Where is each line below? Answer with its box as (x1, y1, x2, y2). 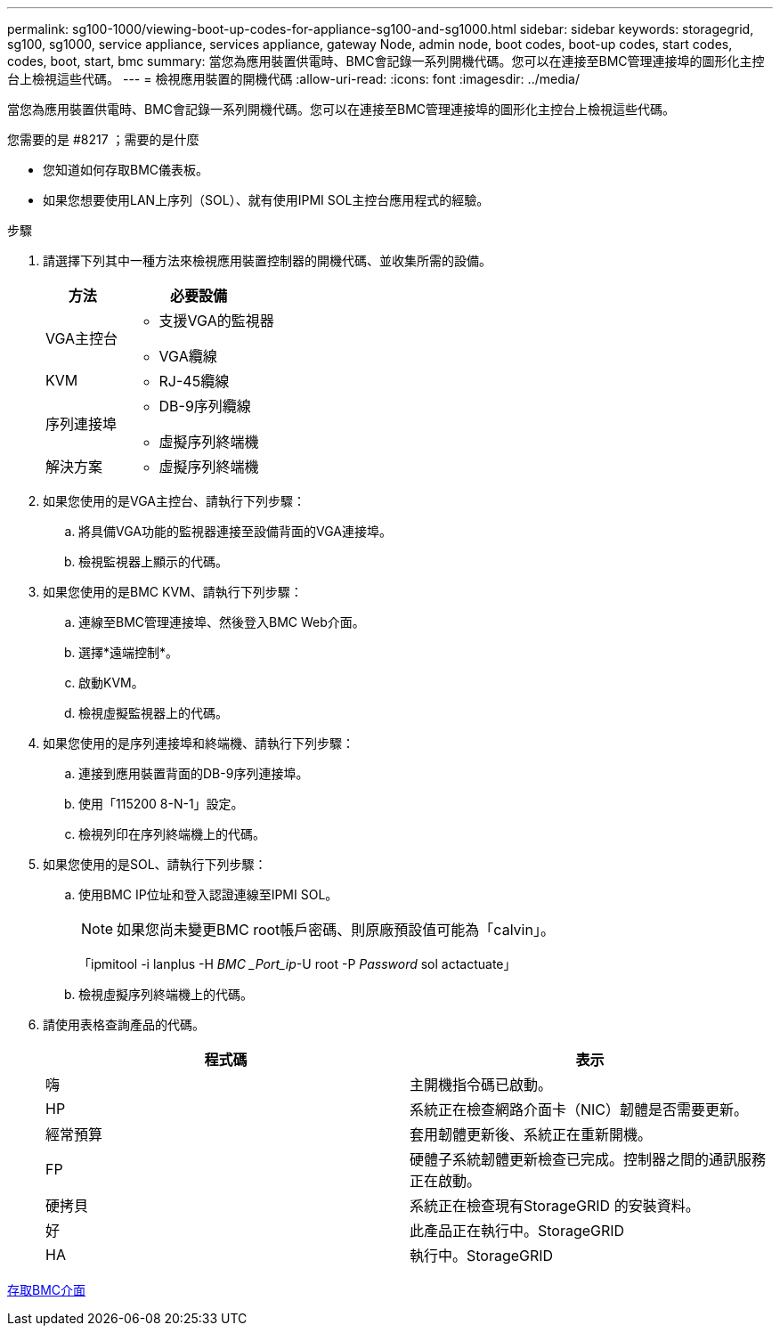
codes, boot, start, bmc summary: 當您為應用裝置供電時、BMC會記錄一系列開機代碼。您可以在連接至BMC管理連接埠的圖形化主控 (7, 53, 765, 69)
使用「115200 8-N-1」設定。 (78, 796, 244, 811)
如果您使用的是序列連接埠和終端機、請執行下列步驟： (43, 736, 354, 751)
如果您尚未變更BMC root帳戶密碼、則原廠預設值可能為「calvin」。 (117, 921, 555, 939)
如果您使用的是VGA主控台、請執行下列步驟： (43, 493, 305, 508)
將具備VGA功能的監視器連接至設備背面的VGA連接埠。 (78, 524, 392, 539)
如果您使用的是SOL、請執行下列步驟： (43, 857, 267, 872)
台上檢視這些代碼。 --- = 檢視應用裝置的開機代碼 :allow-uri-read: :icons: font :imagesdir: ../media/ (7, 71, 581, 86)
